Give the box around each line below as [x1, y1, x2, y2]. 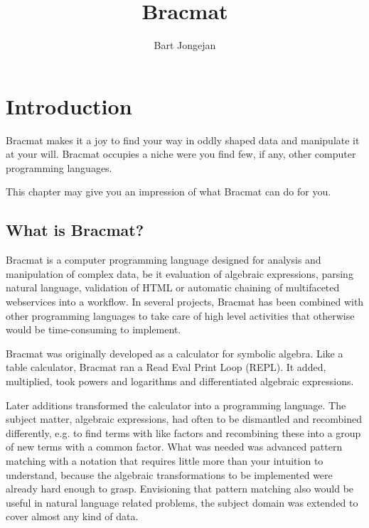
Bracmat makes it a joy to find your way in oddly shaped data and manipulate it [6, 132, 360, 147]
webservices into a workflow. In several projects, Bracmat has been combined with [6, 294, 364, 309]
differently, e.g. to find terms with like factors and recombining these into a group [6, 425, 361, 440]
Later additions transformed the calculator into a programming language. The [6, 397, 346, 412]
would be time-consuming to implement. [6, 322, 181, 337]
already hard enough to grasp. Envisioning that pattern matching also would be [6, 481, 354, 496]
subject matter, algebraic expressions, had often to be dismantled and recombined [6, 411, 363, 426]
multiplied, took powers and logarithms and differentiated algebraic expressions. [6, 373, 354, 388]
